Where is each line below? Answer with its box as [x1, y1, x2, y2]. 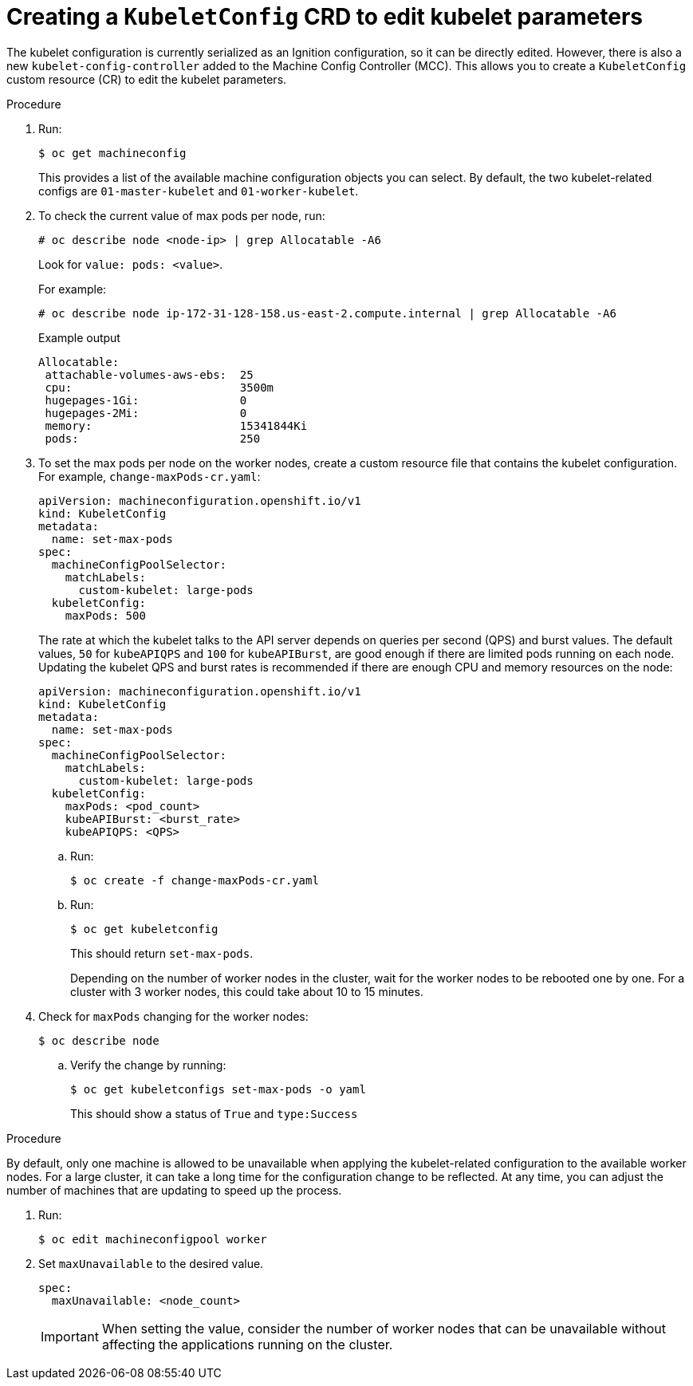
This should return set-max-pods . [70, 946, 254, 960]
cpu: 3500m [45, 380, 274, 394]
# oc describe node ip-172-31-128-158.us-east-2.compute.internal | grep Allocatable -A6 [38, 306, 616, 320]
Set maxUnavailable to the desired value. [38, 1256, 264, 1270]
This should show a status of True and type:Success [70, 1106, 358, 1120]
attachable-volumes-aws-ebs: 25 [45, 368, 254, 381]
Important [41, 1328, 99, 1345]
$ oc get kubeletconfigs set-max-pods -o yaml [70, 1082, 366, 1096]
